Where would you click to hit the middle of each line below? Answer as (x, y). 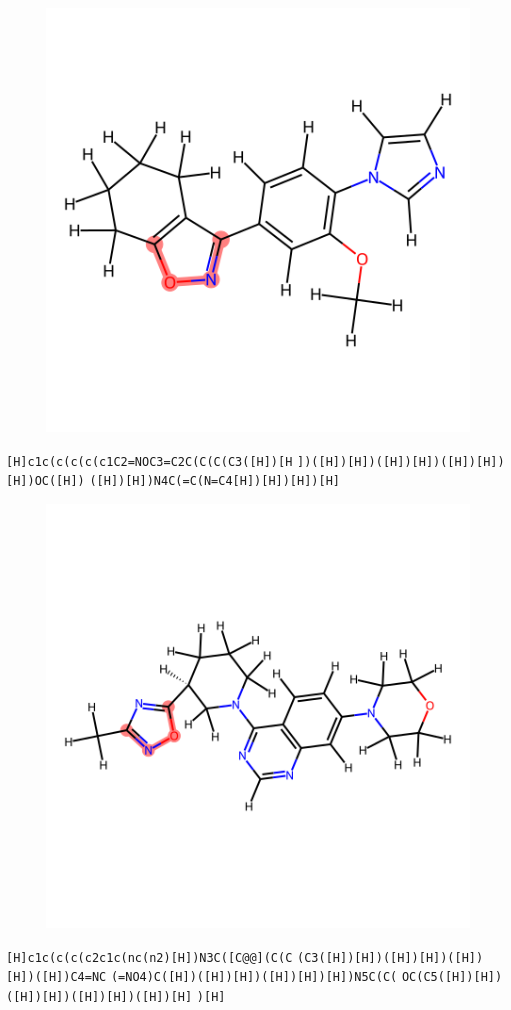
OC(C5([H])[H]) (452, 977)
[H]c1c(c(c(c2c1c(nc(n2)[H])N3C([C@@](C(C (149, 957)
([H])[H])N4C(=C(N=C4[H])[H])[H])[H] (214, 481)
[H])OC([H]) (45, 481)
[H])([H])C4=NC (56, 977)
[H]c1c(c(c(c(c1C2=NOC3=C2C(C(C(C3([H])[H (149, 461)
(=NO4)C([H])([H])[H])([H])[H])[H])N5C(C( (254, 977)
